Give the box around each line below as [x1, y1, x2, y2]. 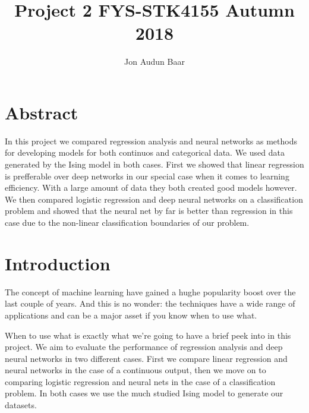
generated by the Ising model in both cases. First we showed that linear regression [5, 158, 304, 171]
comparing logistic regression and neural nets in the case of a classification [5, 375, 276, 387]
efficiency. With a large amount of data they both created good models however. [5, 181, 297, 194]
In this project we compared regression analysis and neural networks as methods [5, 134, 297, 147]
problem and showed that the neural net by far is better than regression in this [5, 204, 293, 217]
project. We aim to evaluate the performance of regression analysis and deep [5, 341, 283, 353]
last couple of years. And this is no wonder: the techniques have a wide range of [5, 297, 295, 310]
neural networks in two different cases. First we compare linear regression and [5, 352, 288, 364]
